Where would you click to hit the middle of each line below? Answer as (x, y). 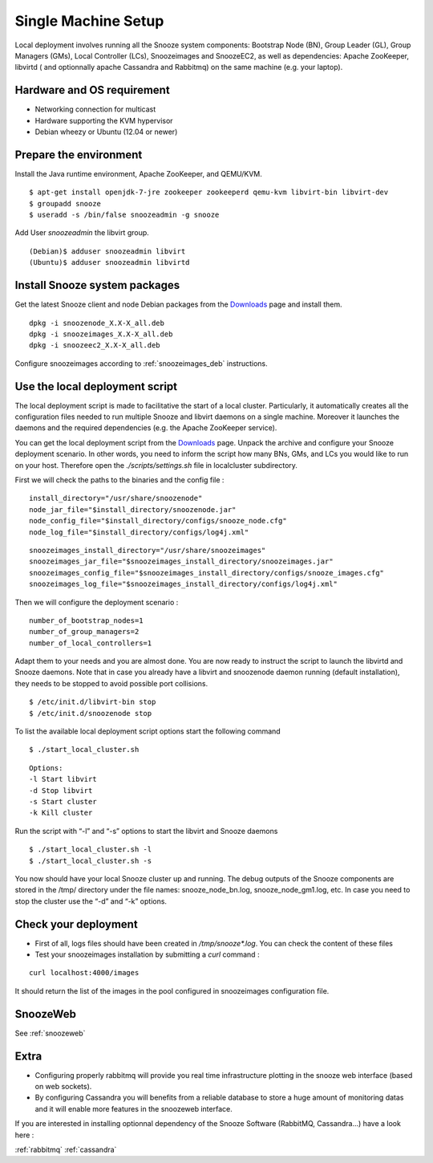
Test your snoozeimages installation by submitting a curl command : (147, 954)
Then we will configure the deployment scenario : (97, 602)
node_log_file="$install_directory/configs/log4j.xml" (139, 532)
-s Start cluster (63, 801)
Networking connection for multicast (95, 109)
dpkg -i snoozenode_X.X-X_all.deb (97, 323)
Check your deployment (76, 924)
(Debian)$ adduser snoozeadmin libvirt (107, 251)
